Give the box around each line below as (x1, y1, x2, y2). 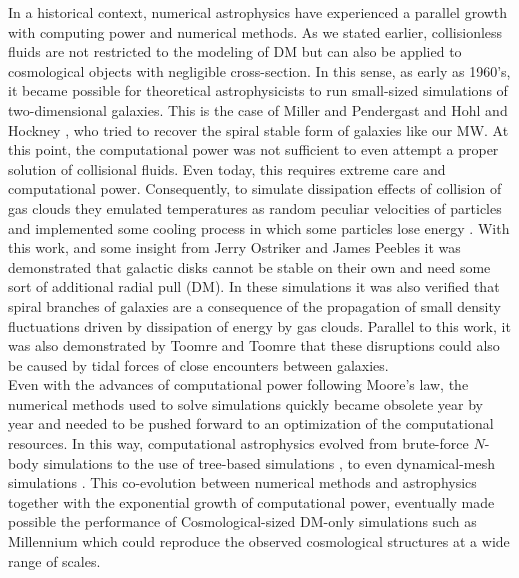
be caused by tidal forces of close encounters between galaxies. (8, 354, 389, 375)
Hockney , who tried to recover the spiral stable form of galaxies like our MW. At (8, 119, 509, 140)
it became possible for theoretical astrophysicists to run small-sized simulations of (8, 80, 508, 101)
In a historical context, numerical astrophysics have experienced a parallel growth (8, 2, 508, 22)
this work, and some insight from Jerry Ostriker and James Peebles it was (8, 237, 461, 258)
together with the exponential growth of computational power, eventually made (8, 491, 495, 512)
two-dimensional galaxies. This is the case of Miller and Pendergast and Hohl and (8, 99, 508, 120)
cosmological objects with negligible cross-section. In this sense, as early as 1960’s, (8, 60, 511, 81)
